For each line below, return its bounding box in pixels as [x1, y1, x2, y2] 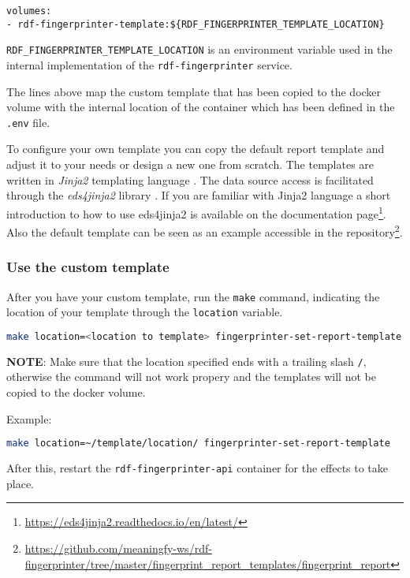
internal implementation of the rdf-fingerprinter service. [6, 56, 293, 73]
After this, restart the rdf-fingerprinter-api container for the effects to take [6, 460, 389, 476]
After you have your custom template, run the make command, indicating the [6, 288, 380, 304]
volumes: [6, 6, 52, 17]
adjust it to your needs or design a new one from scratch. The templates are [6, 156, 375, 173]
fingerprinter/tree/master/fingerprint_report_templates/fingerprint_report [24, 555, 391, 572]
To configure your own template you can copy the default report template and [6, 140, 385, 157]
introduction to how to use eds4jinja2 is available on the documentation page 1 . [6, 203, 386, 222]
